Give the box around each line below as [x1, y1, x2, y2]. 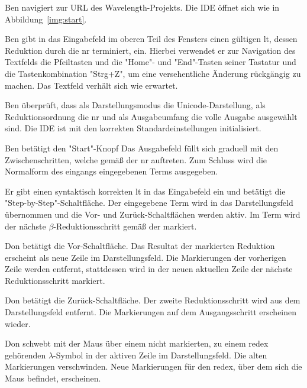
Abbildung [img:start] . [5, 12, 87, 25]
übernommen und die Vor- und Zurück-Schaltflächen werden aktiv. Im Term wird [5, 208, 300, 220]
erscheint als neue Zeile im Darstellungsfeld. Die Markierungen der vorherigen [5, 251, 286, 263]
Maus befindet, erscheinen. [5, 372, 101, 384]
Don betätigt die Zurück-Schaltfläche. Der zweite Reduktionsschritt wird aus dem [5, 294, 300, 306]
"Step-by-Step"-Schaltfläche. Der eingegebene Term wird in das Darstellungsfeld [5, 196, 293, 209]
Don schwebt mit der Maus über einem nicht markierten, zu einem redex [5, 337, 269, 350]
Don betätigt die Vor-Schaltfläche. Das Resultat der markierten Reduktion [5, 240, 275, 252]
